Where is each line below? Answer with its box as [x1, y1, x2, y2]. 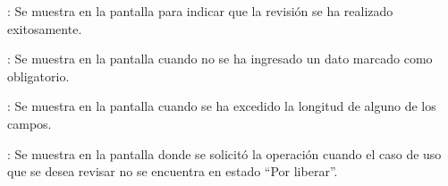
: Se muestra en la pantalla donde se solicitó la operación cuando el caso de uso [7, 144, 442, 163]
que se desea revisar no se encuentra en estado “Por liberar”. [7, 162, 338, 181]
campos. [7, 114, 52, 132]
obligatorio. [7, 66, 70, 85]
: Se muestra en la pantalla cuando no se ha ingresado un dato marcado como [7, 49, 433, 68]
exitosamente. [7, 19, 82, 38]
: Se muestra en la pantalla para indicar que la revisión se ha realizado [7, 2, 393, 20]
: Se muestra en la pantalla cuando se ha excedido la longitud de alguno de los [7, 97, 436, 115]
